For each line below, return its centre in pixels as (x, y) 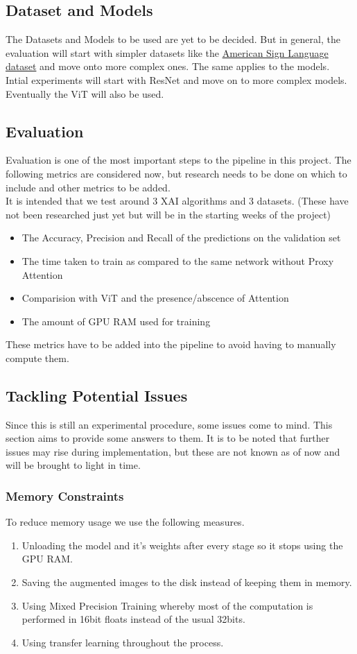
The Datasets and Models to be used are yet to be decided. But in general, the (173, 39)
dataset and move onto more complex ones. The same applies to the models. (168, 66)
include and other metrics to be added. (88, 187)
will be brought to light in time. (73, 465)
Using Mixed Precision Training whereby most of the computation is (167, 605)
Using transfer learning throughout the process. (123, 642)
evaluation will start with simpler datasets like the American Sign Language (167, 52)
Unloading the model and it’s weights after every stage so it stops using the (182, 545)
